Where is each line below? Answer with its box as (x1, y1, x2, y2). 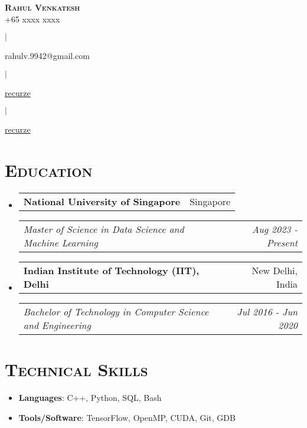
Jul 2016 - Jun (237, 305, 298, 319)
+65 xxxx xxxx (5, 12, 60, 25)
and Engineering (23, 318, 91, 332)
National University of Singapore (23, 195, 181, 209)
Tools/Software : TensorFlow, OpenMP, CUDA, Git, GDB (18, 411, 236, 423)
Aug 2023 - (252, 222, 298, 236)
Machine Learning (23, 236, 98, 250)
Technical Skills (5, 357, 148, 381)
